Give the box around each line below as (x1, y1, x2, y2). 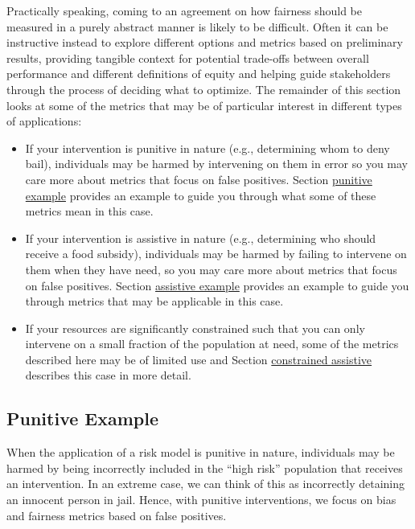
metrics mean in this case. (25, 203, 154, 219)
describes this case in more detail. (25, 367, 191, 383)
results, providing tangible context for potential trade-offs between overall (6, 49, 369, 66)
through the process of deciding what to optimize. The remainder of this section (6, 80, 401, 97)
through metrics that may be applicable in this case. (25, 293, 284, 310)
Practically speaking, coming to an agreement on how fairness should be (6, 2, 363, 18)
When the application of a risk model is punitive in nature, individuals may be (6, 444, 395, 461)
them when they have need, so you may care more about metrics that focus (25, 260, 397, 277)
